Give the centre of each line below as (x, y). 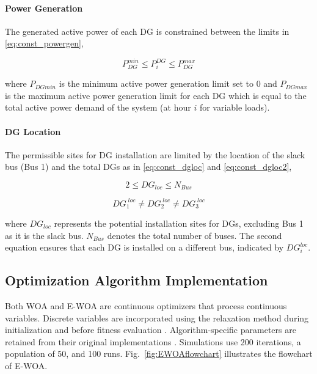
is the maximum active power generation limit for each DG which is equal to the (156, 95)
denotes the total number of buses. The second (195, 235)
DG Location (33, 131)
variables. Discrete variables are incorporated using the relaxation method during (157, 317)
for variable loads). (235, 107)
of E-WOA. (26, 365)
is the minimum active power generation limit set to (156, 83)
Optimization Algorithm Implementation (137, 280)
